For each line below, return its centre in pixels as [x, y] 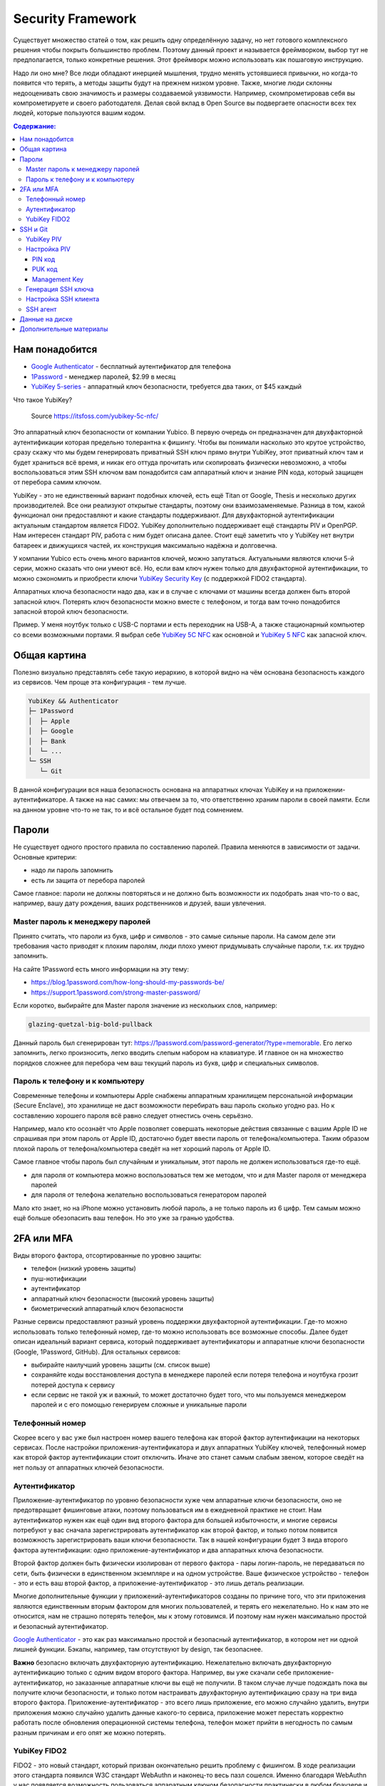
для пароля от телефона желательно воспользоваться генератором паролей [149, 1195]
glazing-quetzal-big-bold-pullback [90, 1024]
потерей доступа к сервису [73, 1385]
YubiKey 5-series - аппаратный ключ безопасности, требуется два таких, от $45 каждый [166, 386]
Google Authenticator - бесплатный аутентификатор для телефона [131, 366]
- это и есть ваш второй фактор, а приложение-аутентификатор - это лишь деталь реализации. [159, 1583]
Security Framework [75, 19]
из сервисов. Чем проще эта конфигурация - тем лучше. [100, 682]
